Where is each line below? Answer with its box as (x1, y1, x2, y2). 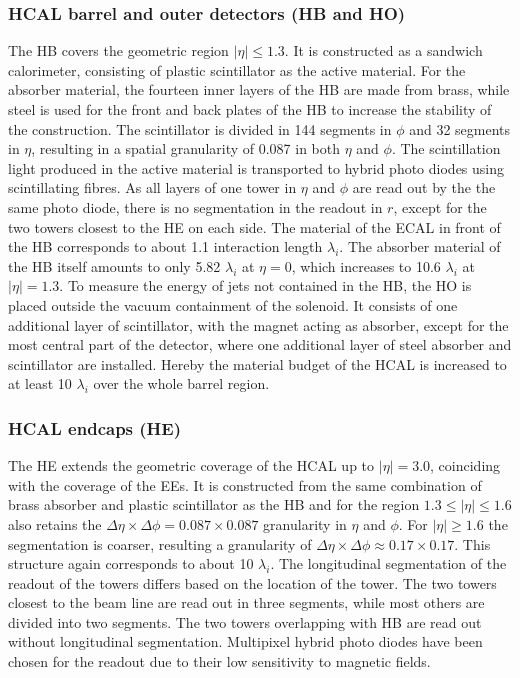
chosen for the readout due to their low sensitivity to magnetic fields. (8, 651, 431, 672)
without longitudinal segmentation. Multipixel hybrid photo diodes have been (8, 631, 483, 652)
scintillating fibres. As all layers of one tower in (8, 177, 297, 198)
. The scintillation (391, 138, 501, 159)
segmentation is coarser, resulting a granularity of (8, 533, 312, 554)
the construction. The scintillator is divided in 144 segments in (8, 118, 392, 139)
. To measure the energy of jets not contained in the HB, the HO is (59, 275, 472, 296)
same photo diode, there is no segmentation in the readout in (8, 196, 383, 217)
